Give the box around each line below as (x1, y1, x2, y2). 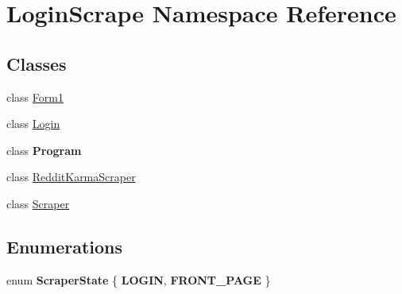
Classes (6, 51, 67, 75)
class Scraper (6, 195, 70, 211)
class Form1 (6, 88, 64, 105)
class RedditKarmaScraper (6, 168, 136, 185)
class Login (6, 115, 60, 132)
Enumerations (6, 234, 123, 258)
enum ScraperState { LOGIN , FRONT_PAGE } (6, 271, 271, 288)
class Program (6, 141, 82, 158)
